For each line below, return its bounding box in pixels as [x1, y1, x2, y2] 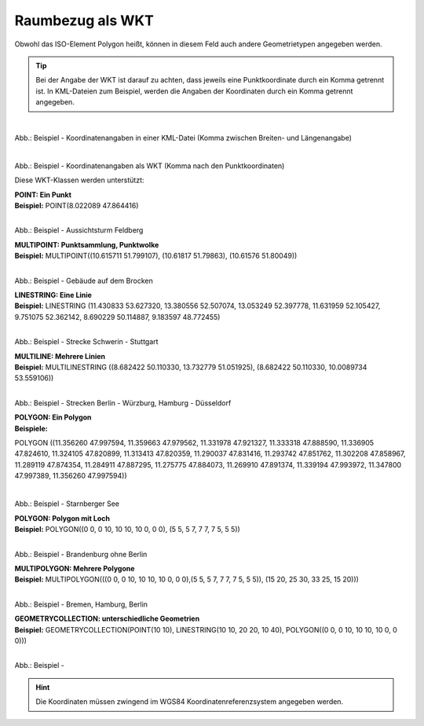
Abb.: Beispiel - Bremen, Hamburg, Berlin [14, 599, 148, 609]
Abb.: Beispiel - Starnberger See [14, 499, 120, 508]
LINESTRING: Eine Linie [14, 291, 92, 300]
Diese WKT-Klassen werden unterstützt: [14, 175, 144, 185]
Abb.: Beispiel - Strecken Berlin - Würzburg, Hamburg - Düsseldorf [14, 398, 232, 408]
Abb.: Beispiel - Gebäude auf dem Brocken [14, 276, 153, 285]
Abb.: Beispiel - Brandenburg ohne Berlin [14, 549, 148, 559]
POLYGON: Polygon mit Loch [14, 513, 110, 522]
